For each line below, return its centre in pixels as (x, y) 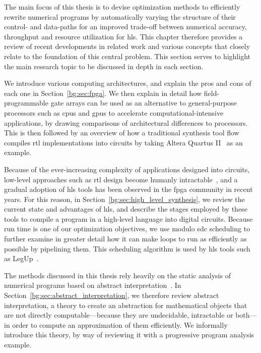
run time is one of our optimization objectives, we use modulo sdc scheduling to (127, 229)
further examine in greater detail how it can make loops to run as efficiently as (125, 239)
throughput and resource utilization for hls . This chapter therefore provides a (123, 36)
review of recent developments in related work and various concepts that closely (127, 46)
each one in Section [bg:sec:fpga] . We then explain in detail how (103, 93)
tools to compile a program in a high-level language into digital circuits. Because (128, 218)
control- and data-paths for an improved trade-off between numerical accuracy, (125, 27)
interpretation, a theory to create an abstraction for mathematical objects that (126, 305)
